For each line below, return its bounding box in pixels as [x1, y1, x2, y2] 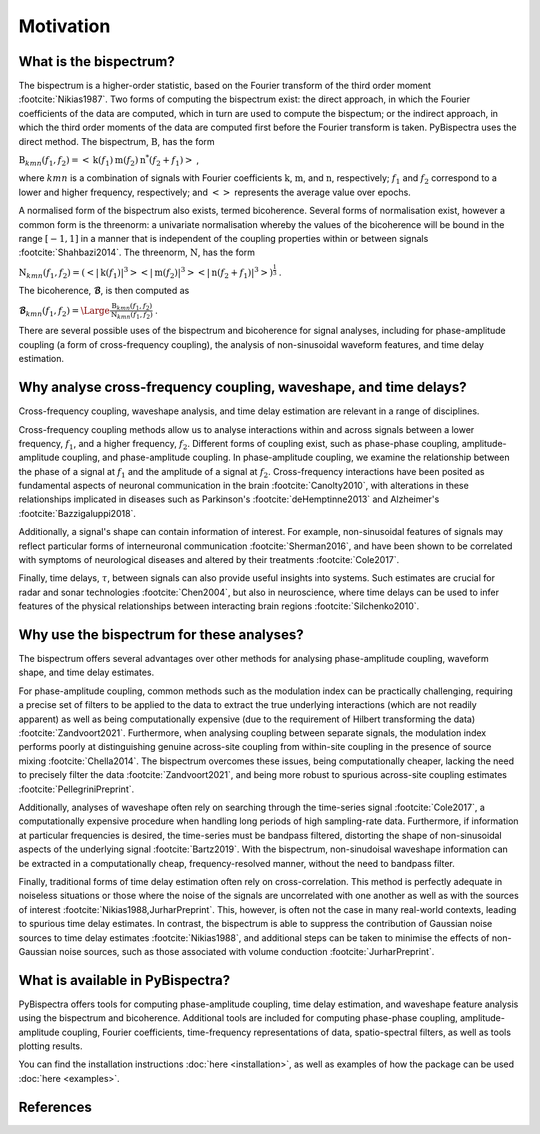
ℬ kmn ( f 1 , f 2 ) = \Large [18, 305, 110, 319]
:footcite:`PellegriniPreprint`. [18, 783, 135, 795]
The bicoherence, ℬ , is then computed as [18, 285, 190, 297]
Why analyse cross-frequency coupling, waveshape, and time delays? [18, 379, 467, 396]
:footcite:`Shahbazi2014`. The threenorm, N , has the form [18, 246, 255, 259]
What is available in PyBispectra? [18, 971, 230, 989]
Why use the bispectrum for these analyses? [18, 626, 304, 643]
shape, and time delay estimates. [18, 666, 155, 679]
